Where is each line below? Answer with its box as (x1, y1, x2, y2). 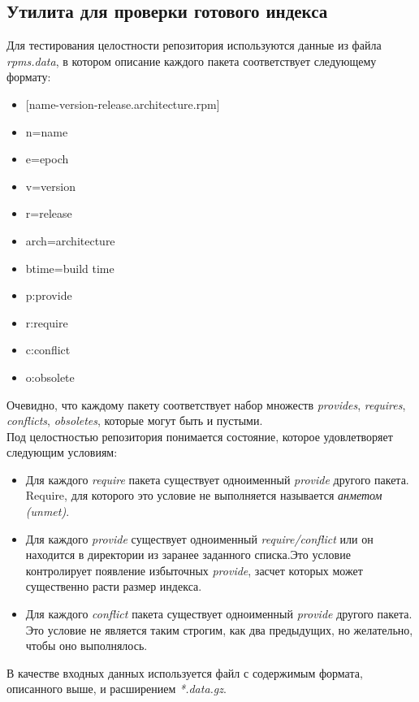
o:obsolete (25, 368, 75, 385)
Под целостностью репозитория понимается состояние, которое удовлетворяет (6, 427, 393, 444)
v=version (25, 177, 76, 194)
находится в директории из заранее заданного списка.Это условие (25, 546, 351, 563)
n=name (25, 123, 68, 140)
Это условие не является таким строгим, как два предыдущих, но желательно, (25, 621, 413, 638)
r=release (25, 205, 72, 222)
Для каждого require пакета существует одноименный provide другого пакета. (25, 470, 409, 487)
